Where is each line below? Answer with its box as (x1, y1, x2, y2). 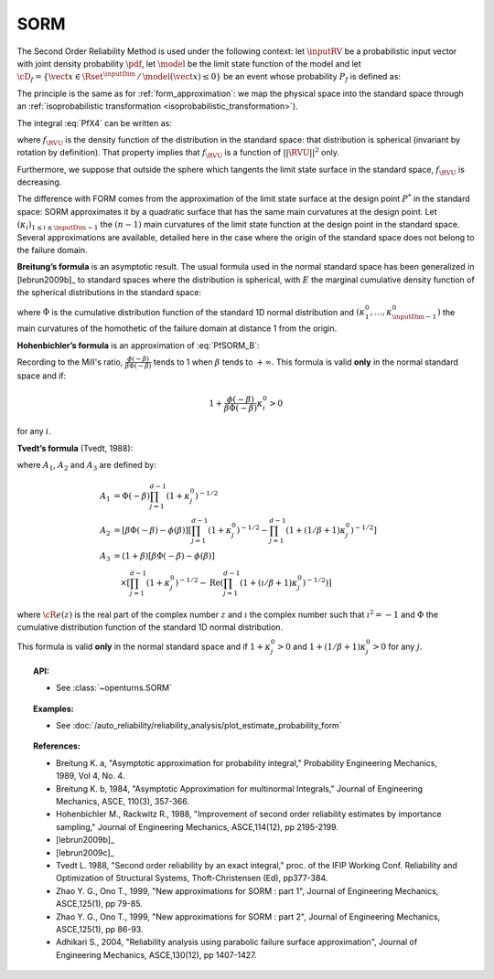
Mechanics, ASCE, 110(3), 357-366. (56, 796, 190, 807)
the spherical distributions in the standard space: (16, 287, 201, 298)
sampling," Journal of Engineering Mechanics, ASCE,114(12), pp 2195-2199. (56, 821, 338, 832)
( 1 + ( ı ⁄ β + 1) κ (239, 577, 298, 588)
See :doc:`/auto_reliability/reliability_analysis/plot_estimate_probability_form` (56, 720, 342, 731)
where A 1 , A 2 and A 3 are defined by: (16, 460, 157, 473)
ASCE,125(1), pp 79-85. (56, 899, 144, 910)
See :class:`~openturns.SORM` (56, 682, 173, 694)
